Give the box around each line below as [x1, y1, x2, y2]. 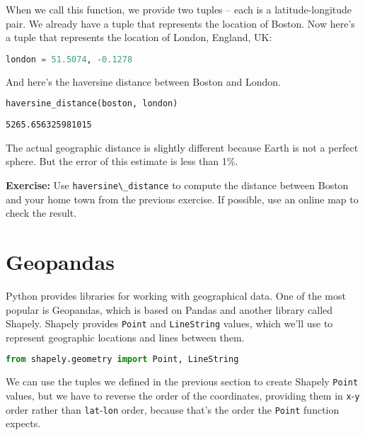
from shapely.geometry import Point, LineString [6, 354, 239, 365]
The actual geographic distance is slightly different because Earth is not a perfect [6, 140, 359, 154]
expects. [6, 416, 41, 431]
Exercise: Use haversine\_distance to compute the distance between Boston [6, 177, 349, 192]
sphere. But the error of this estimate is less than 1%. [6, 154, 238, 169]
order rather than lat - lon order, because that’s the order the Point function [6, 402, 340, 417]
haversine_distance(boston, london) [6, 98, 178, 109]
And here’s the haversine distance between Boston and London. [6, 74, 281, 89]
